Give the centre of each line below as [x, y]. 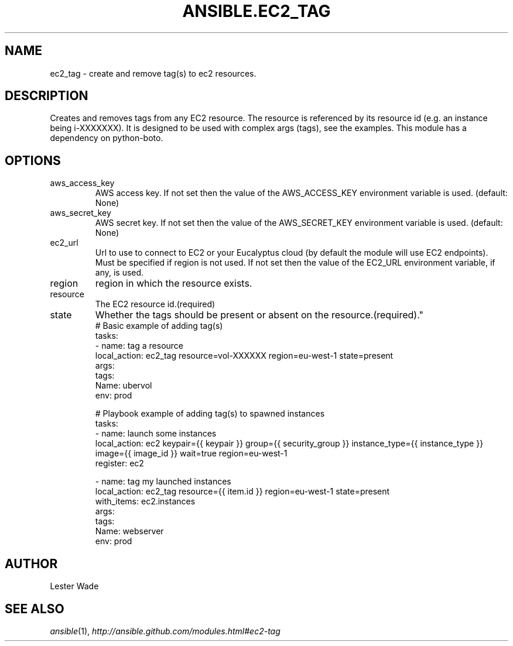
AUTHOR [31, 563]
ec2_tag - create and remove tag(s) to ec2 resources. [153, 73]
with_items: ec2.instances [145, 501]
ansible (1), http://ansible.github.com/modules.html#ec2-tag [165, 631]
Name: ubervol [124, 386]
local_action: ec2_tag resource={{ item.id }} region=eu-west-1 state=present [242, 492]
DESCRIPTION [47, 96]
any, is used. [119, 273]
